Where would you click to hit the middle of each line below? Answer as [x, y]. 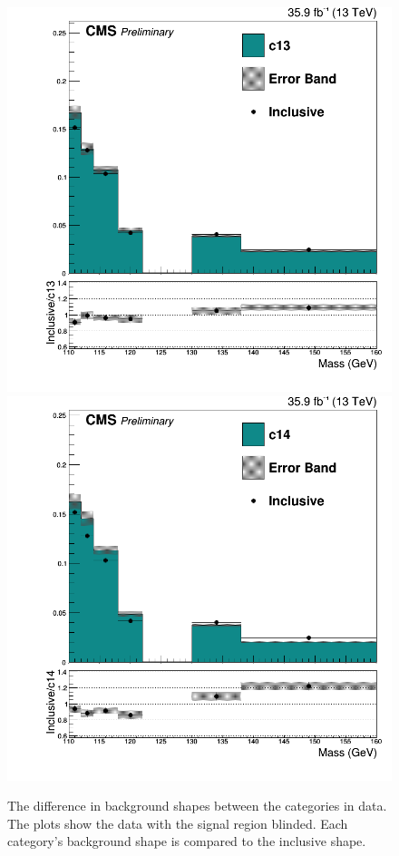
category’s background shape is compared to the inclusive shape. [187, 841]
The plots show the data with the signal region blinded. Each [178, 823]
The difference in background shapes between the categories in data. [197, 806]
